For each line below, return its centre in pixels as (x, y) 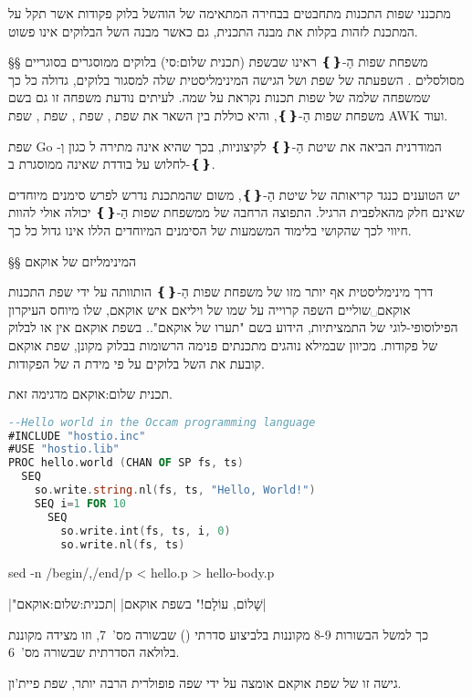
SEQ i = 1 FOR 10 (80, 503)
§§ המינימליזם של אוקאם (73, 260)
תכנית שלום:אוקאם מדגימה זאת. (90, 394)
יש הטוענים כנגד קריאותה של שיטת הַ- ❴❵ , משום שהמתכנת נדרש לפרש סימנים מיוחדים (234, 194)
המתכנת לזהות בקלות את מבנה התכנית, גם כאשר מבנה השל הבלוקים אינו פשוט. (213, 31)
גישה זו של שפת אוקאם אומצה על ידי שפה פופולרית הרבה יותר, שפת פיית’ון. (205, 682)
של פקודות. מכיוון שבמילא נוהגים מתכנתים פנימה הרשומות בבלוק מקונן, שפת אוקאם (223, 344)
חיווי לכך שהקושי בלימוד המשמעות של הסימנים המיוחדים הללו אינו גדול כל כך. (210, 229)
